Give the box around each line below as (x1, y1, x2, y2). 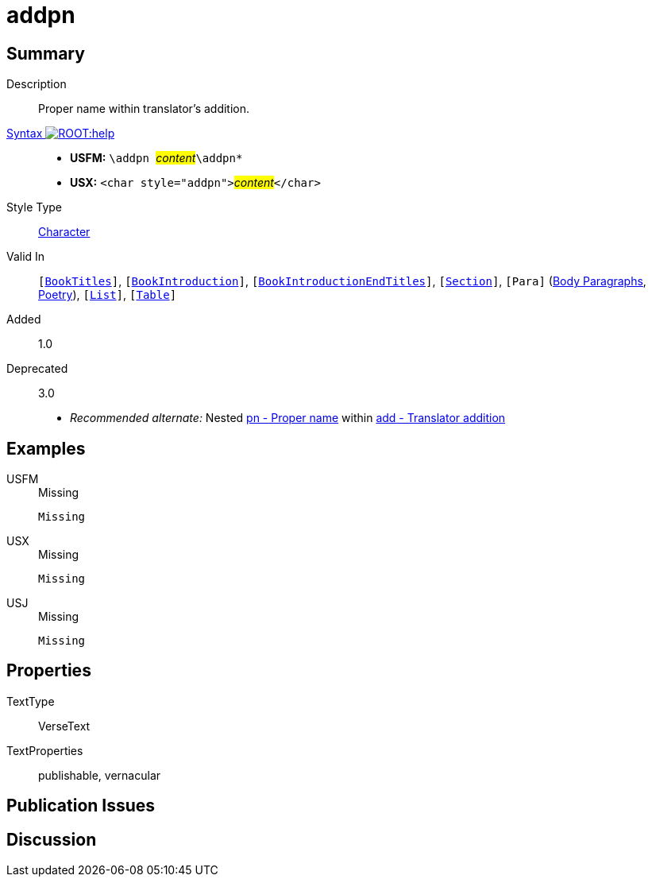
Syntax (6, 126, 43, 141)
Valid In (6, 250, 45, 264)
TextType (6, 694, 55, 708)
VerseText (38, 718, 91, 733)
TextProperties (6, 743, 83, 757)
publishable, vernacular (38, 768, 161, 782)
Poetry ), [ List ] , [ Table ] (38, 288, 177, 302)
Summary (6, 43, 85, 64)
